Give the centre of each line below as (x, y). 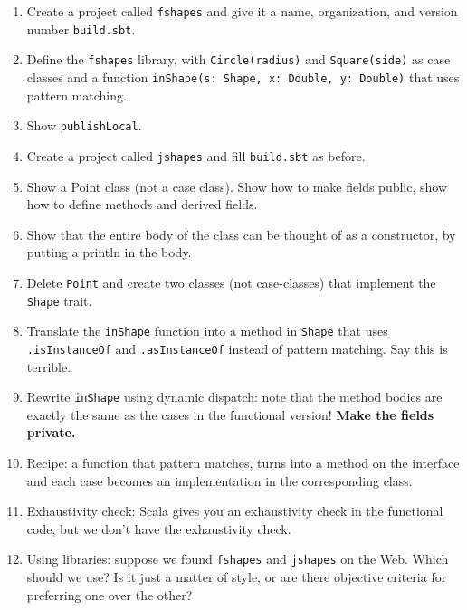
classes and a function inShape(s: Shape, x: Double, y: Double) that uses (243, 76)
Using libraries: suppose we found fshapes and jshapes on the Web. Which (238, 559)
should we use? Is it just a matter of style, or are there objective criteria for (237, 577)
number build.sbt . (81, 29)
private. (51, 432)
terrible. (49, 366)
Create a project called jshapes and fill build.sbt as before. (196, 155)
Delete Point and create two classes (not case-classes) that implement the (231, 282)
